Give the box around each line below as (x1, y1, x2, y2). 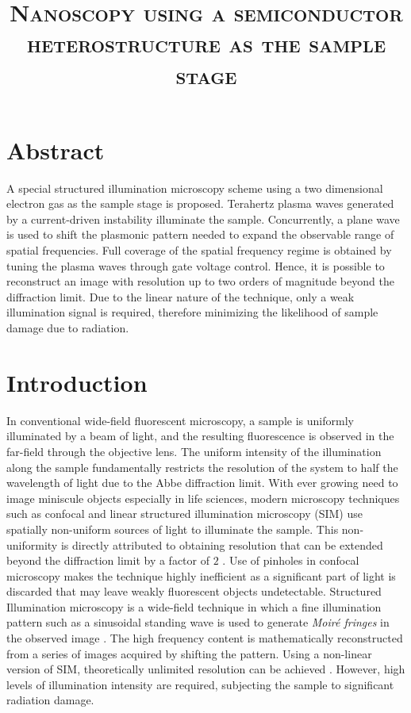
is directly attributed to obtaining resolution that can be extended (60, 536, 383, 553)
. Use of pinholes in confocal (222, 552, 359, 569)
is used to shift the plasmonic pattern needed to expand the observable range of (6, 226, 394, 243)
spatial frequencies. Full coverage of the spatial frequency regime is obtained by (6, 242, 392, 259)
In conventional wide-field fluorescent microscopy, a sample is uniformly (6, 412, 354, 428)
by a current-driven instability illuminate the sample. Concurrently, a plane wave (6, 210, 400, 227)
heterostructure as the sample (26, 27, 386, 59)
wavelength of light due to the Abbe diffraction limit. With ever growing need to (6, 474, 398, 491)
